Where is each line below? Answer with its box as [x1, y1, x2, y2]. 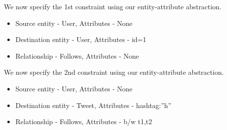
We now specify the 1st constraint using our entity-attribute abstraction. [4, 1, 222, 11]
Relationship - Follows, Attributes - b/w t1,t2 [15, 116, 152, 127]
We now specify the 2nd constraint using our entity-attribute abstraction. [4, 67, 224, 77]
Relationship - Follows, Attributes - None [15, 50, 139, 61]
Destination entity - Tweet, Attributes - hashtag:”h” [15, 100, 171, 110]
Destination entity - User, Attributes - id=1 [15, 34, 146, 44]
